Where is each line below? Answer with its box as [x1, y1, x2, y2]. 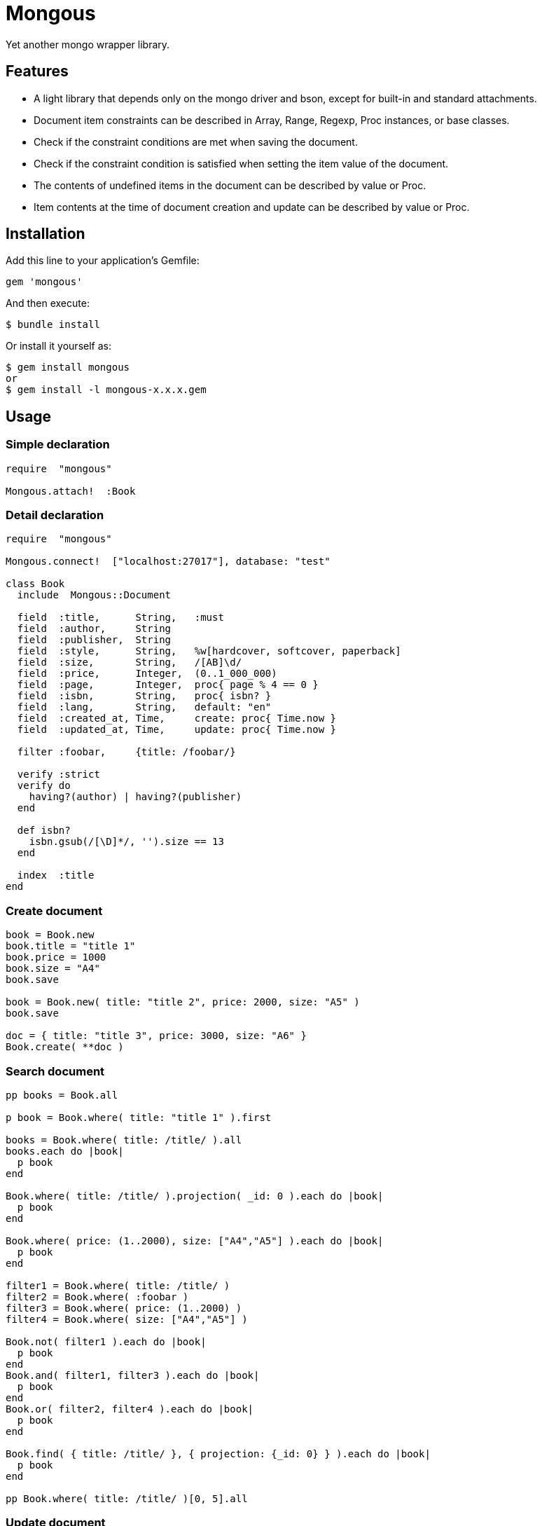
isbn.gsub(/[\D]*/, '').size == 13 [29, 836, 224, 848]
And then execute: [6, 297, 90, 310]
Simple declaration [6, 437, 110, 452]
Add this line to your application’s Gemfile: [6, 254, 200, 267]
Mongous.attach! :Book [6, 485, 136, 497]
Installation [6, 225, 85, 243]
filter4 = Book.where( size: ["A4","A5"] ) [6, 1313, 248, 1325]
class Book [6, 578, 65, 590]
